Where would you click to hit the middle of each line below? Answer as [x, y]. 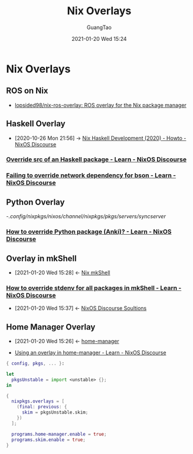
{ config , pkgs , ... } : [35, 364]
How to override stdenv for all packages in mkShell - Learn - [94, 287]
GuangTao [99, 27]
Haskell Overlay [36, 124]
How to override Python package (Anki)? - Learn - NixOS [89, 232]
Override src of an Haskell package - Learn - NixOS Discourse [97, 159]
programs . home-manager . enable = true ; [59, 434]
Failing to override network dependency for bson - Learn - [91, 175]
